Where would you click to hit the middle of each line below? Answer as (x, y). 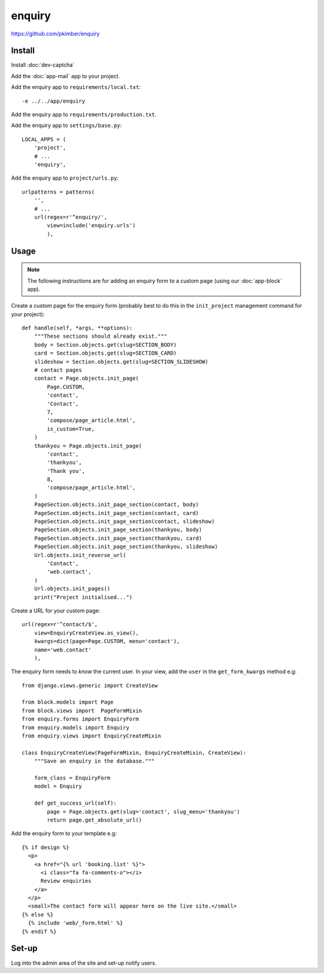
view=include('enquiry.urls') (91, 226)
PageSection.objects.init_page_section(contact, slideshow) (124, 522)
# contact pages (58, 370)
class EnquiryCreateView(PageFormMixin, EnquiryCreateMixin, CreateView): (134, 752)
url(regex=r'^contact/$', (60, 624)
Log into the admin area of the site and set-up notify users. (84, 963)
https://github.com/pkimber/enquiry (55, 34)
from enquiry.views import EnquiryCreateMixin (91, 736)
